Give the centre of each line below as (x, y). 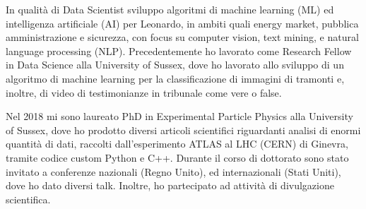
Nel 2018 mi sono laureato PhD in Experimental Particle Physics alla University (179, 116)
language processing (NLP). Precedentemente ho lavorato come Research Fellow (179, 50)
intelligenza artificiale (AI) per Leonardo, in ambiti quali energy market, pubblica (182, 23)
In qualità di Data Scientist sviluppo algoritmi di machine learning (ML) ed (170, 9)
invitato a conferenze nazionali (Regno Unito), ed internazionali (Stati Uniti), (173, 171)
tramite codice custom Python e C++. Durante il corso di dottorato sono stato (177, 157)
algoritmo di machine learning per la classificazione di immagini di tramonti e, (175, 78)
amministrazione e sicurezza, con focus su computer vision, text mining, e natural (182, 37)
